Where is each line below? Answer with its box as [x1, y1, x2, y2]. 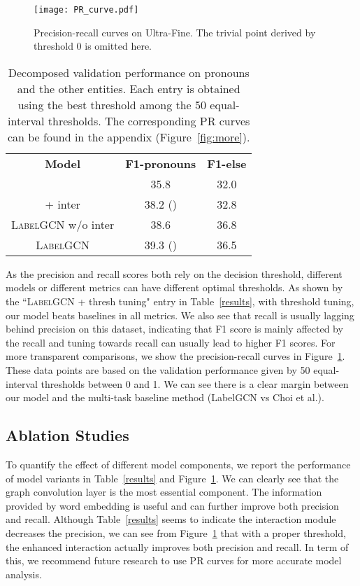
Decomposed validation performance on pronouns [8, 64, 250, 81]
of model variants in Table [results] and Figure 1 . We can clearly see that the [6, 470, 339, 485]
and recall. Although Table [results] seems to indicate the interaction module [6, 512, 336, 526]
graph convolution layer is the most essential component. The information [6, 484, 322, 499]
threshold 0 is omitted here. [34, 39, 152, 53]
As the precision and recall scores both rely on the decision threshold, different [6, 266, 343, 281]
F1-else [207, 155, 247, 172]
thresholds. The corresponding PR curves [48, 112, 250, 129]
